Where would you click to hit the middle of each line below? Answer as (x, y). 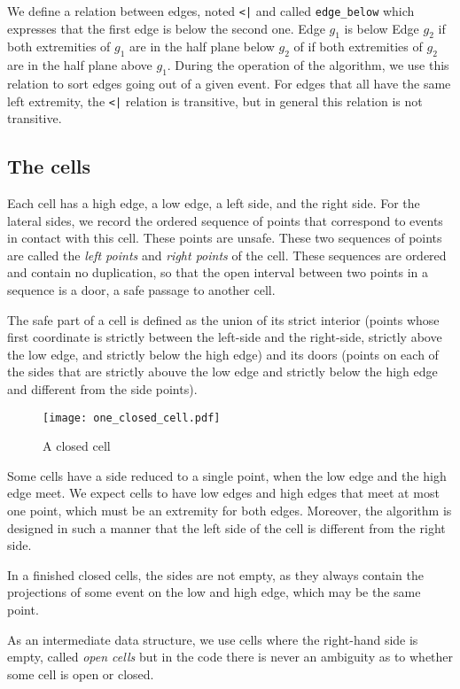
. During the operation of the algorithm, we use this (308, 65)
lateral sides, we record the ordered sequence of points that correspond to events (225, 220)
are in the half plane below (202, 46)
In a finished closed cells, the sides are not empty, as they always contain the (215, 574)
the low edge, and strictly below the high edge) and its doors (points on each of (223, 354)
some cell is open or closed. (81, 674)
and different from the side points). (102, 389)
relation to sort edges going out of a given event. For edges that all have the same (229, 84)
